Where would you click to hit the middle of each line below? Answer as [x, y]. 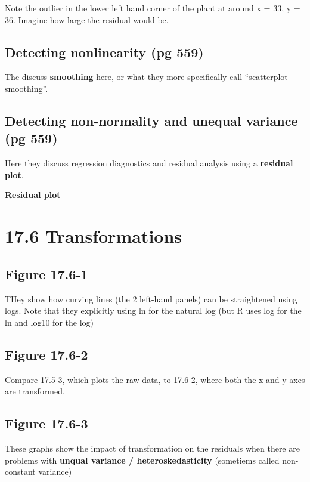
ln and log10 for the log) [49, 322]
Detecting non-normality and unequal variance [151, 120]
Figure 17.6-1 [46, 274]
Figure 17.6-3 [46, 423]
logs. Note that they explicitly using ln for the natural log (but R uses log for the [153, 310]
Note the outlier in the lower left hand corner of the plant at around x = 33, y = [153, 8]
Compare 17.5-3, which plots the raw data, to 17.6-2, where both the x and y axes [155, 379]
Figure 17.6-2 [46, 354]
